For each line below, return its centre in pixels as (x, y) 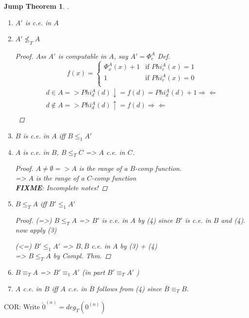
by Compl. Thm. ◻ (82, 256)
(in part (93, 272)
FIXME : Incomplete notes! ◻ (61, 187)
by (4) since (155, 220)
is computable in (82, 56)
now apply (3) (36, 229)
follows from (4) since (129, 288)
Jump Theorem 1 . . (37, 6)
